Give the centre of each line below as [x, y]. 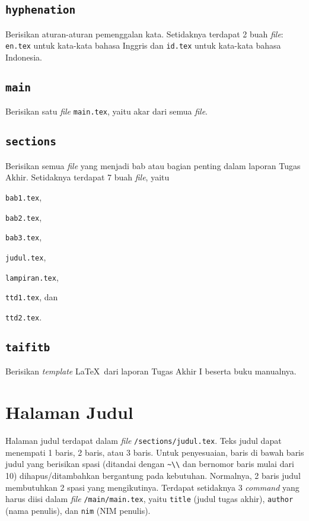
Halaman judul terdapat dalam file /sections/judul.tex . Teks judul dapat [144, 441]
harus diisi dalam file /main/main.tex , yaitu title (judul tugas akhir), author [149, 499]
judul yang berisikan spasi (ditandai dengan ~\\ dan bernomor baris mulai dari [150, 464]
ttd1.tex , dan [32, 297]
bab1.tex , [24, 197]
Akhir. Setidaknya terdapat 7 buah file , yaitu [87, 177]
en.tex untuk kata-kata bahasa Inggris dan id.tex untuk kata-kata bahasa [143, 45]
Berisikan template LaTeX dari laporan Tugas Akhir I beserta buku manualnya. [151, 371]
